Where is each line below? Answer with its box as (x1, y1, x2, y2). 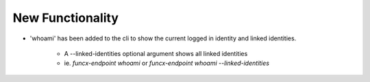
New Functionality (12, 10, 119, 25)
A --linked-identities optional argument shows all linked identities (64, 49, 248, 57)
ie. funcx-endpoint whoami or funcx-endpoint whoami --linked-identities (64, 59, 270, 68)
